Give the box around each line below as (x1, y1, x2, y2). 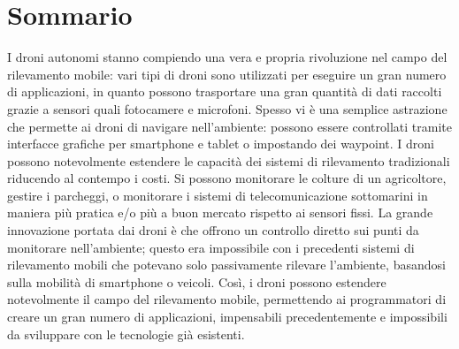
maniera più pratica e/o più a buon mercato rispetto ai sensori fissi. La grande (7, 203, 433, 222)
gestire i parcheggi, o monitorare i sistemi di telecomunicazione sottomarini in (7, 186, 428, 204)
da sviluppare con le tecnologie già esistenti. (7, 324, 245, 343)
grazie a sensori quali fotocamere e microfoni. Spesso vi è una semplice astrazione (7, 99, 448, 118)
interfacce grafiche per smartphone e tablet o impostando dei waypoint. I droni (7, 134, 434, 153)
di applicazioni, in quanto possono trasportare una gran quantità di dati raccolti (7, 82, 442, 101)
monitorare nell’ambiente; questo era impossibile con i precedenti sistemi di (7, 238, 415, 256)
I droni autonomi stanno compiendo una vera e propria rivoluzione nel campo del (7, 48, 448, 66)
